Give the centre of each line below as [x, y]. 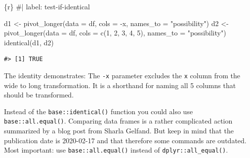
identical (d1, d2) [29, 42]
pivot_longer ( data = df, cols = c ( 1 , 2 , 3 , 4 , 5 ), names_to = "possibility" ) [115, 33]
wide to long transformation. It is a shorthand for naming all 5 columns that [120, 85]
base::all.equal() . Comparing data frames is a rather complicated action [118, 121]
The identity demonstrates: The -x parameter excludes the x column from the [122, 75]
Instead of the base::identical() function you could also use [99, 111]
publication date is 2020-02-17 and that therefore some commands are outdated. [125, 140]
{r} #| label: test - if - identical [47, 6]
